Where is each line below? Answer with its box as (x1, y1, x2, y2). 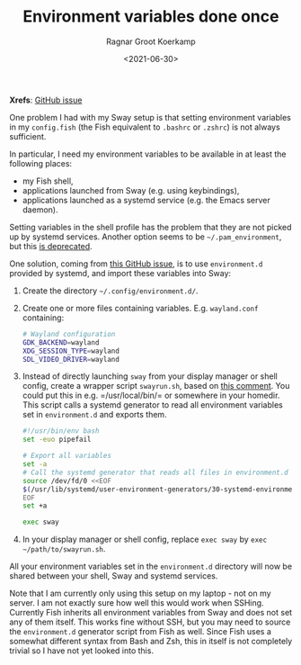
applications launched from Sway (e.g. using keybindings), (22, 184, 240, 195)
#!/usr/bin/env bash (22, 427, 100, 436)
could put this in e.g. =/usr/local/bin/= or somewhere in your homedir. (22, 390, 280, 401)
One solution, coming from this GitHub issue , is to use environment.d (9, 258, 263, 269)
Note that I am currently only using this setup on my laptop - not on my (9, 588, 271, 599)
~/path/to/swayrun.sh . (22, 544, 106, 554)
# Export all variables (22, 452, 112, 461)
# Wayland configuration (22, 329, 116, 338)
